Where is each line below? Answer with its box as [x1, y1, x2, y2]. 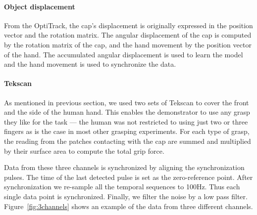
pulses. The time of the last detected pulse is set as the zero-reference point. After [4, 172, 253, 182]
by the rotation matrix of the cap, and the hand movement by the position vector [4, 39, 252, 49]
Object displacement [4, 1, 75, 11]
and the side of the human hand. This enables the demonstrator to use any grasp [4, 107, 250, 117]
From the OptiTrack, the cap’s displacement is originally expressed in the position [4, 20, 253, 30]
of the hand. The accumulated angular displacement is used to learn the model [4, 49, 243, 59]
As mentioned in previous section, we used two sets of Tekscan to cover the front [4, 97, 249, 107]
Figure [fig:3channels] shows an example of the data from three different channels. [4, 201, 253, 211]
